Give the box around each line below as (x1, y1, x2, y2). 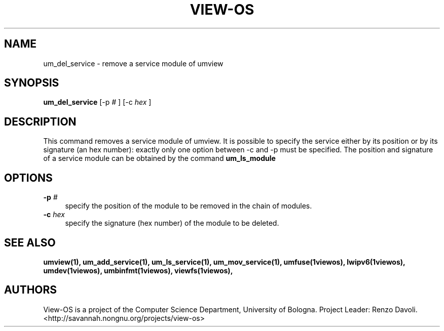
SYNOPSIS (4, 76, 59, 90)
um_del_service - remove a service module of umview (43, 59, 224, 68)
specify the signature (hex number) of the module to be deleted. (65, 219, 279, 228)
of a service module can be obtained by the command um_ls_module (43, 154, 276, 163)
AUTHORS (4, 283, 57, 297)
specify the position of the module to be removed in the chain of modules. (65, 201, 312, 211)
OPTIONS (4, 171, 53, 184)
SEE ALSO (4, 236, 56, 249)
